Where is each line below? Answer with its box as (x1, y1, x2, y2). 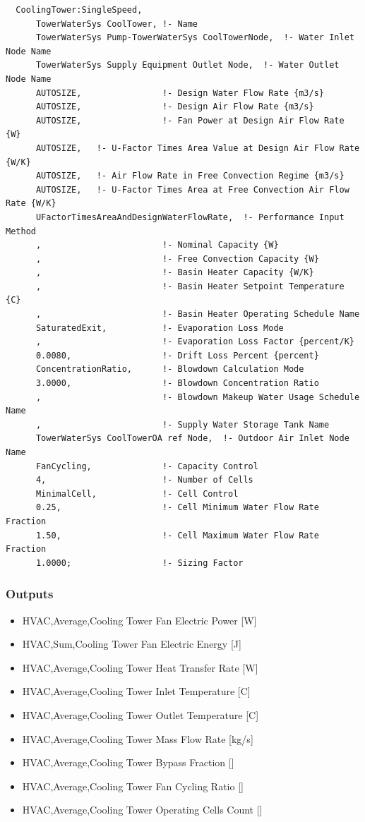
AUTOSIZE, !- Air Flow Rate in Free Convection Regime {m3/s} (35, 171, 345, 181)
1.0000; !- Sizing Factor (35, 557, 244, 568)
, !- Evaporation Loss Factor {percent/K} (35, 337, 354, 347)
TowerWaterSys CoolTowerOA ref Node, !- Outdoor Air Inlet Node (35, 433, 349, 444)
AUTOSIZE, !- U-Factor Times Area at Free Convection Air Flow (35, 184, 349, 195)
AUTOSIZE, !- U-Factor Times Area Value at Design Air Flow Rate (35, 143, 360, 153)
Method (6, 226, 36, 236)
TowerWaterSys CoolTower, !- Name (35, 18, 198, 29)
